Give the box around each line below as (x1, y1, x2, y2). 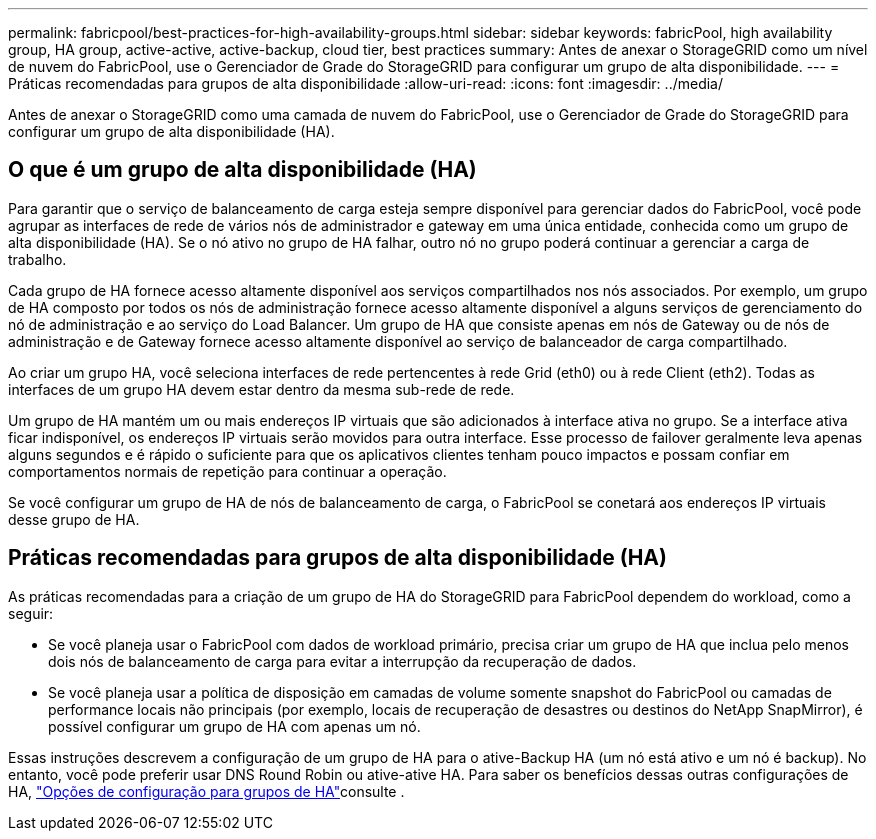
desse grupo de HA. (8, 510, 140, 528)
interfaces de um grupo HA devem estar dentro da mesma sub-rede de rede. (8, 380, 515, 398)
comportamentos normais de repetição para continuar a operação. (8, 462, 447, 480)
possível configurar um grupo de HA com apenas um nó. (48, 717, 421, 735)
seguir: (8, 604, 54, 622)
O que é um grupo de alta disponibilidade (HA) (8, 157, 477, 183)
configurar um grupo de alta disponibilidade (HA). (8, 123, 335, 140)
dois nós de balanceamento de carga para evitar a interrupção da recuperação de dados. (48, 652, 637, 670)
